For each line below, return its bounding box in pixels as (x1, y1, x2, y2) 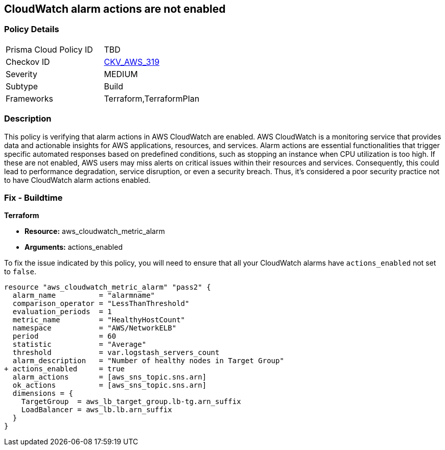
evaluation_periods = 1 (12, 307, 112, 316)
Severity (6, 68, 37, 79)
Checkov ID (6, 56, 50, 67)
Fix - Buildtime (4, 192, 63, 203)
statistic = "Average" (12, 340, 147, 349)
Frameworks (6, 93, 53, 104)
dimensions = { (12, 389, 73, 398)
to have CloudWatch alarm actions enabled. (4, 175, 151, 184)
